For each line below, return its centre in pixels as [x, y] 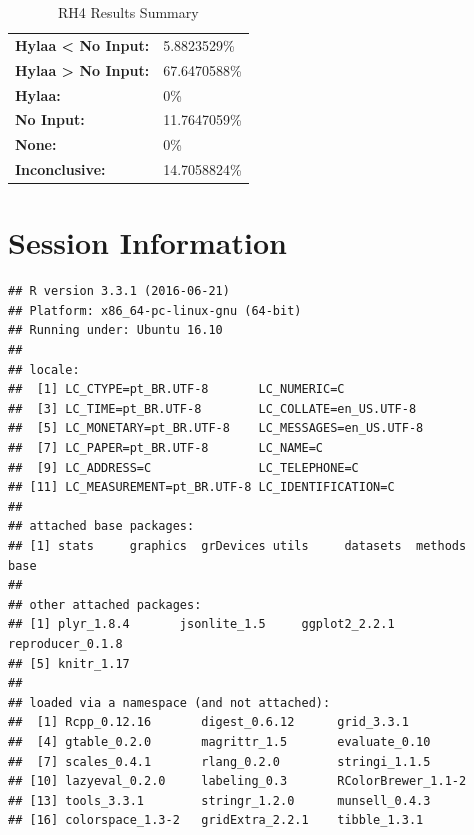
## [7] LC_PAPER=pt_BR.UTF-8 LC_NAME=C [165, 448]
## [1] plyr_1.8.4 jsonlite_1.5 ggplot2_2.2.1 [201, 624]
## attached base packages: [101, 526]
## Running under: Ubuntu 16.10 [115, 330]
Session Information [147, 242]
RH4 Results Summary [128, 12]
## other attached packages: [105, 604]
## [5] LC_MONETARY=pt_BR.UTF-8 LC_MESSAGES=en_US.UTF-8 [216, 428]
